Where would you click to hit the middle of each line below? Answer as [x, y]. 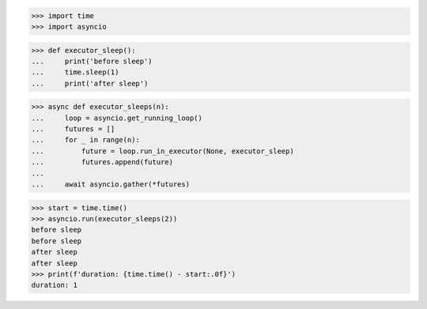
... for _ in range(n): [85, 140]
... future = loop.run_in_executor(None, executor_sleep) [162, 151]
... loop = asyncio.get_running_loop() [117, 118]
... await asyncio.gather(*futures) [110, 185]
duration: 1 [55, 285]
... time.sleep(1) [75, 72]
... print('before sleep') [92, 61]
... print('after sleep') [90, 83]
